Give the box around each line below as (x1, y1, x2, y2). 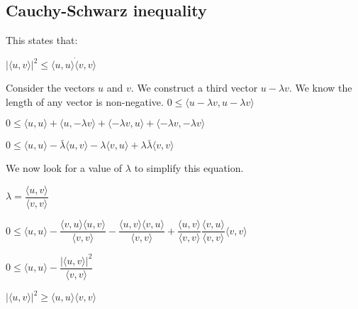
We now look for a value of (6, 161, 123, 175)
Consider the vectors (6, 80, 95, 95)
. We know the (289, 80, 352, 95)
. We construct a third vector (130, 80, 258, 95)
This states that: (6, 33, 78, 48)
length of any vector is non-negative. (6, 94, 164, 109)
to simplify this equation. (134, 161, 244, 175)
